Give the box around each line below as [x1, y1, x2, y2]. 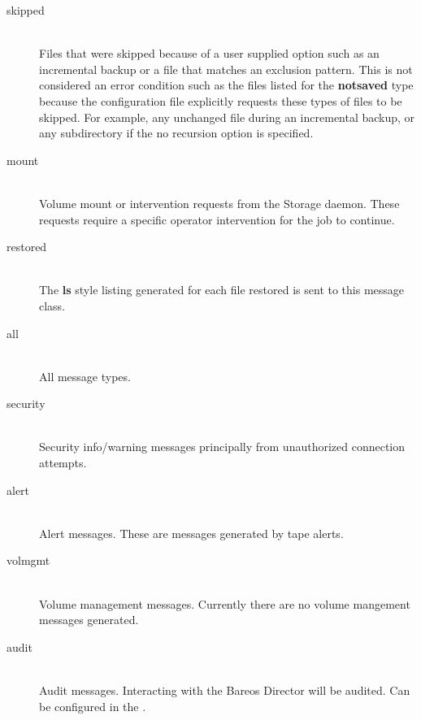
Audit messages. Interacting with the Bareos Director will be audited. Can [39, 682, 410, 698]
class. [39, 297, 66, 314]
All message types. [39, 367, 131, 384]
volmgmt [7, 552, 50, 569]
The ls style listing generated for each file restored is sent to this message [39, 281, 405, 298]
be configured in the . [39, 697, 146, 714]
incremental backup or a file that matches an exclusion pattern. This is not [39, 60, 413, 77]
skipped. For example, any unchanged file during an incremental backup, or [39, 108, 415, 125]
